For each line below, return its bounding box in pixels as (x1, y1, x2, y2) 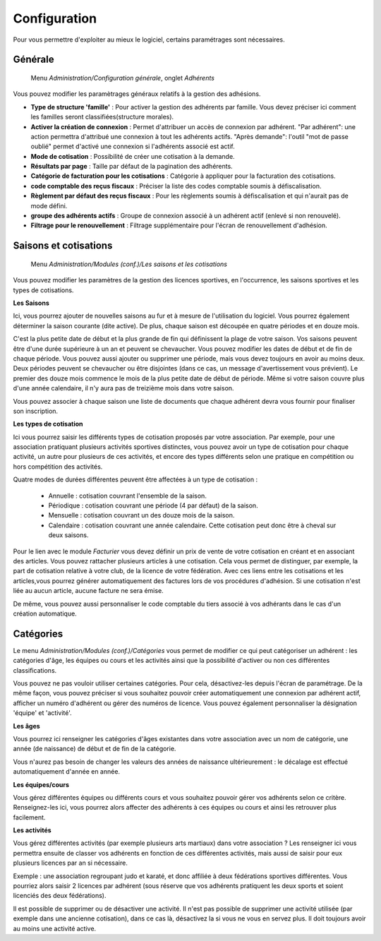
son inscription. (13, 407, 59, 415)
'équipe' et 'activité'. (13, 709, 72, 717)
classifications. (13, 666, 57, 674)
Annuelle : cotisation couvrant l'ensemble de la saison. (48, 491, 207, 500)
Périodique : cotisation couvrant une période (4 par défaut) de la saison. (48, 501, 258, 510)
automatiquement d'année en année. (13, 767, 120, 776)
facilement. (13, 813, 46, 822)
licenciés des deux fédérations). (13, 892, 107, 900)
